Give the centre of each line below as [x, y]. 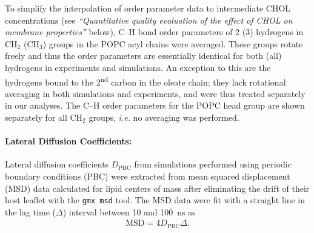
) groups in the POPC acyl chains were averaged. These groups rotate [173, 43]
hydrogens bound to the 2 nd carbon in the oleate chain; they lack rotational [145, 81]
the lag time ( [30, 211]
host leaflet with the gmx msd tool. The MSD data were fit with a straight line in [155, 200]
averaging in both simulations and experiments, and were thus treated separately [155, 93]
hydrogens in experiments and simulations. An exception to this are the [138, 67]
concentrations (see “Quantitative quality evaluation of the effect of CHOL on [149, 20]
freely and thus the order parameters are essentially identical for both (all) [143, 56]
